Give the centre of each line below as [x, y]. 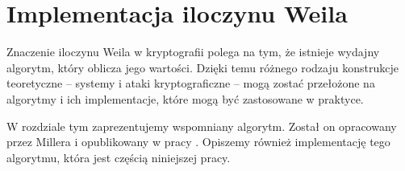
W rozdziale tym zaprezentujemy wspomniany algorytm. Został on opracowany [202, 126]
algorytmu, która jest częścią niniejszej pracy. [119, 157]
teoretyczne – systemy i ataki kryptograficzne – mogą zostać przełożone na [191, 83]
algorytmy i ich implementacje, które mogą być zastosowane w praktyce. [185, 98]
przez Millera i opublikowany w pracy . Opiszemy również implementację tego [198, 142]
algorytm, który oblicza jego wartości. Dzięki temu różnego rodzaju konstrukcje [202, 67]
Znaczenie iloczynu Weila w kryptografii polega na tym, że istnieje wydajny [193, 52]
